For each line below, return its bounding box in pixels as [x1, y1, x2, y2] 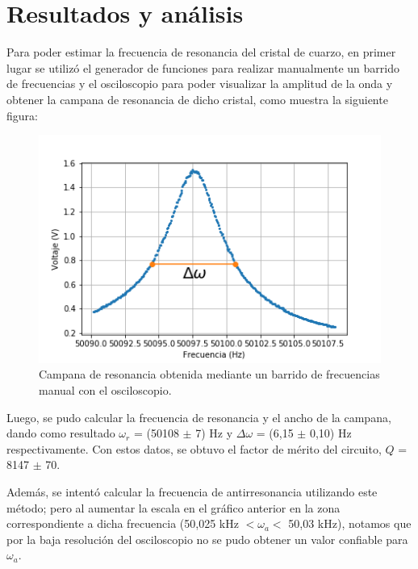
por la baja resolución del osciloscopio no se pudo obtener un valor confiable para [6, 530, 408, 547]
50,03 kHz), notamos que [288, 515, 412, 532]
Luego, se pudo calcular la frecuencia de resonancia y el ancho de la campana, [6, 408, 391, 425]
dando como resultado [6, 425, 115, 441]
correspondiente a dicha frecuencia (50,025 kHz [6, 515, 239, 532]
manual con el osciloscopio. [39, 381, 172, 398]
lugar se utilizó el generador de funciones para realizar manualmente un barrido [6, 59, 399, 76]
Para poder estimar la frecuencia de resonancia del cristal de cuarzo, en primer [6, 44, 396, 61]
